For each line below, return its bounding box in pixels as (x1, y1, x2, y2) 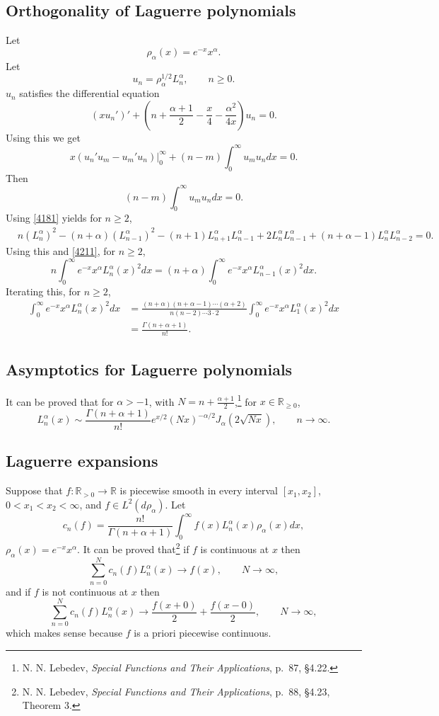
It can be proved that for (6, 394, 114, 409)
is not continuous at (42, 584, 129, 598)
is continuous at (200, 541, 269, 556)
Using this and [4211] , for (6, 244, 116, 258)
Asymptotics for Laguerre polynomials (6, 358, 293, 380)
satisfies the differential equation (19, 86, 160, 101)
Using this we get (6, 130, 81, 144)
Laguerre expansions (6, 450, 158, 472)
